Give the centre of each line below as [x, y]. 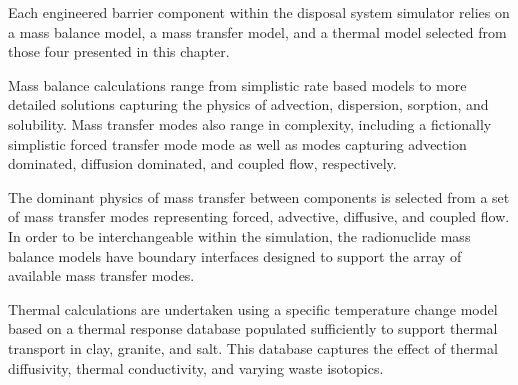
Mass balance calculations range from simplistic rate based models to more [237, 84]
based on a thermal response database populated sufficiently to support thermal [253, 328]
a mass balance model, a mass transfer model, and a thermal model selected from [257, 31]
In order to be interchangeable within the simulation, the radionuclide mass [239, 235]
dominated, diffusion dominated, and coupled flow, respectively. [202, 163]
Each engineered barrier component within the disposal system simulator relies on [259, 12]
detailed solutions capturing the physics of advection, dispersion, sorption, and [248, 104]
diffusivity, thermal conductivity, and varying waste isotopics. [196, 367]
